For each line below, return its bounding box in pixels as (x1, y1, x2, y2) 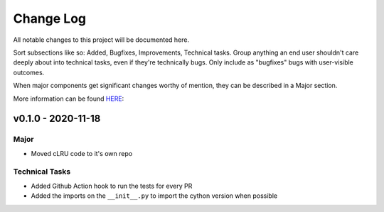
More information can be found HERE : (13, 94, 124, 103)
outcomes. (13, 68, 45, 77)
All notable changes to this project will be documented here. (13, 35, 190, 44)
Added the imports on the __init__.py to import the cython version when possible (31, 191, 277, 200)
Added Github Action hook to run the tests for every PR (31, 182, 193, 190)
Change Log (13, 11, 87, 26)
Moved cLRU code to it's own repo (31, 149, 133, 157)
